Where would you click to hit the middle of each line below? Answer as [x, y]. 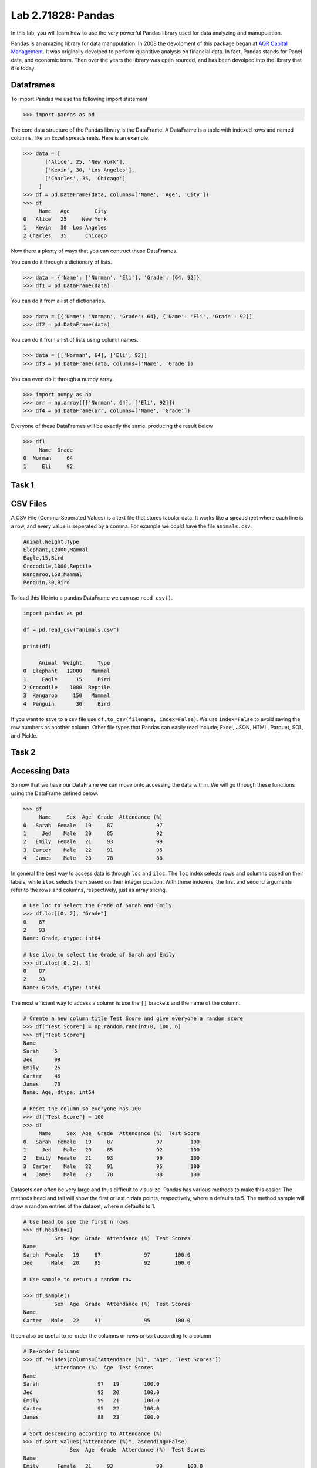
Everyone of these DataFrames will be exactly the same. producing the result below [112, 426]
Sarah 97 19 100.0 [91, 1384]
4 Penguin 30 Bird [67, 704]
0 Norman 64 [48, 458]
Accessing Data [41, 771]
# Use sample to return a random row [77, 1279]
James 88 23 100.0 [91, 1417]
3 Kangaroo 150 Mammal [67, 696]
